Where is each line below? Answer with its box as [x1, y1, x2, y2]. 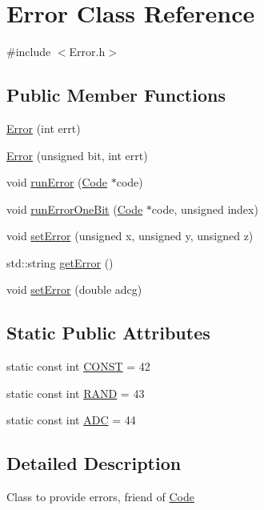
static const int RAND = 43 [6, 384, 145, 401]
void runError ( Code [6, 174, 108, 191]
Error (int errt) [6, 119, 81, 136]
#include [6, 43, 51, 60]
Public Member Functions [6, 82, 226, 107]
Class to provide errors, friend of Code [6, 488, 194, 505]
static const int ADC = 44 [6, 412, 136, 428]
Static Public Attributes [6, 320, 210, 345]
